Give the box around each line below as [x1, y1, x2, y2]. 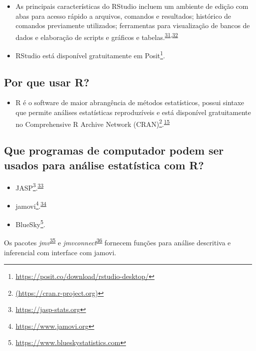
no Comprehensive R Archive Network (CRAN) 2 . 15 [15, 117, 170, 129]
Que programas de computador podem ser [4, 143, 224, 158]
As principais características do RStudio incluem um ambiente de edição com [15, 1, 249, 11]
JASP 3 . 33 [15, 181, 44, 193]
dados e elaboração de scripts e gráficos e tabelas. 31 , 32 [15, 30, 178, 42]
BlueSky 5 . [15, 218, 45, 229]
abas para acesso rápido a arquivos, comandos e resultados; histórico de [15, 10, 231, 21]
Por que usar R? [4, 74, 90, 89]
